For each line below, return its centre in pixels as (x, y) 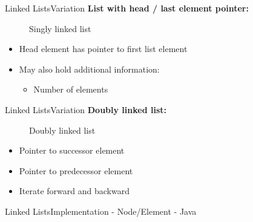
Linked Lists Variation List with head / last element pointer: (127, 8)
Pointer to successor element (72, 150)
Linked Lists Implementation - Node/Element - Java (101, 211)
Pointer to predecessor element (76, 170)
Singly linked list (60, 28)
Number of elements (71, 89)
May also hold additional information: (89, 69)
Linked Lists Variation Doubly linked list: (86, 109)
